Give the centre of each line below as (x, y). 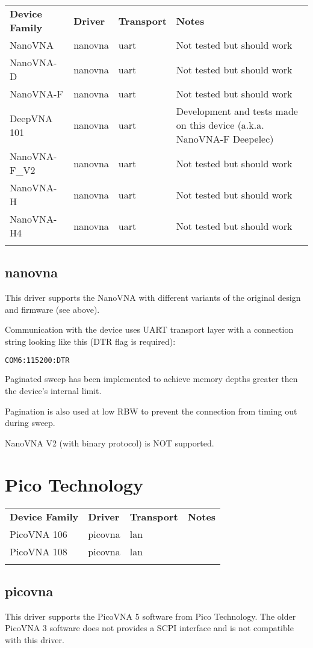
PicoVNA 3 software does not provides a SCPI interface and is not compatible (149, 628)
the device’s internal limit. (53, 391)
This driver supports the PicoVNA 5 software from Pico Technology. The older (150, 616)
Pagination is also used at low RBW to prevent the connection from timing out (151, 411)
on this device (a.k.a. (220, 125)
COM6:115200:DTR (37, 360)
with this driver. (35, 639)
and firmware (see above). (52, 309)
